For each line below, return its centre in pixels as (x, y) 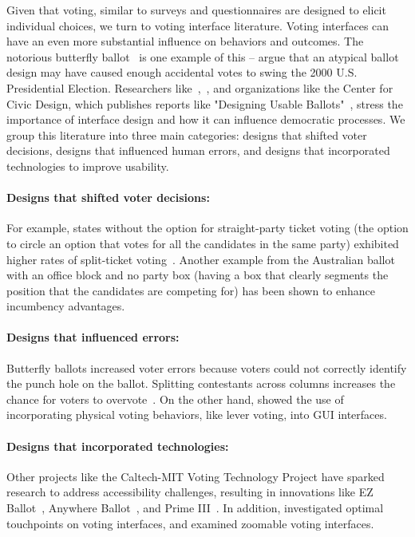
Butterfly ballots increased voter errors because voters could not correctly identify (207, 367)
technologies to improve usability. (88, 166)
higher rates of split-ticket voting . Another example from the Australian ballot (201, 259)
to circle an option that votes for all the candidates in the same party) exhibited (203, 243)
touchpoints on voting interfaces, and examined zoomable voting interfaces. (190, 523)
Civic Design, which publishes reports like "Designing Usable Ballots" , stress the (205, 103)
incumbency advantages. (66, 306)
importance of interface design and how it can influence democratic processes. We (206, 119)
